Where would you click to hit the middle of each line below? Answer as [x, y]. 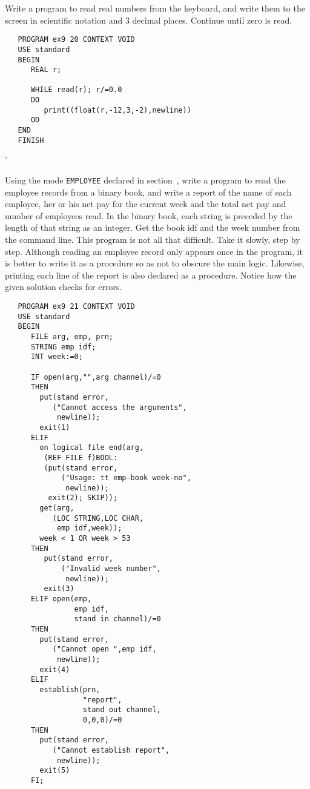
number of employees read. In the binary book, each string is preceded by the [149, 215]
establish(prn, [70, 689]
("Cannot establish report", [111, 750]
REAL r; [46, 70]
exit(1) [55, 427]
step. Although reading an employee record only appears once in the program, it [154, 251]
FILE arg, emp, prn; [72, 336]
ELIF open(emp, [61, 599]
